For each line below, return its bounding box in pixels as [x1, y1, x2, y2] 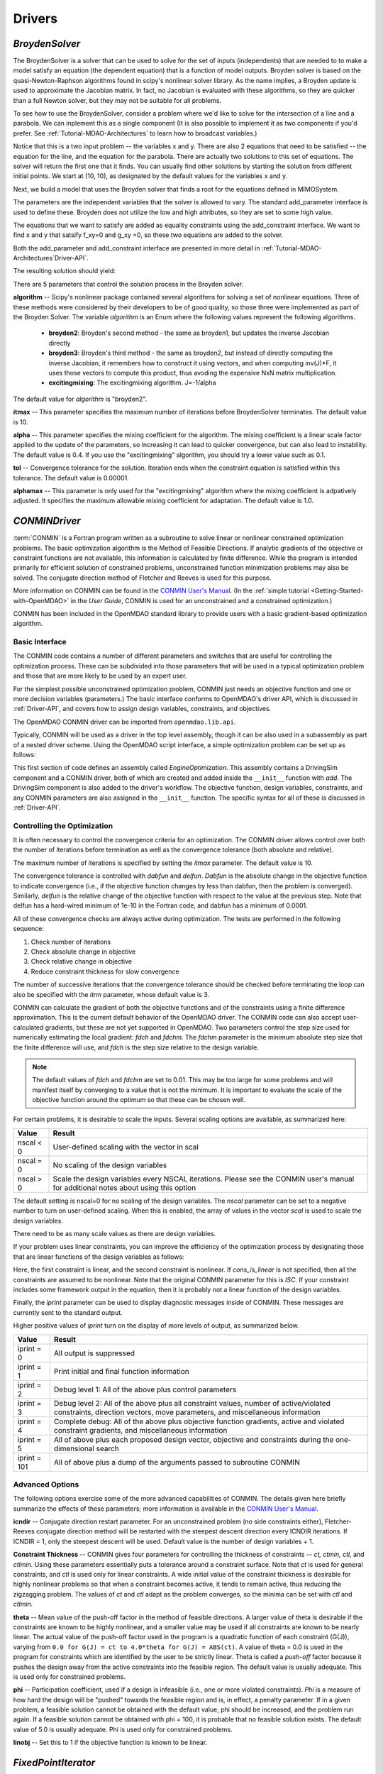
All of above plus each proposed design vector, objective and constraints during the [53, 1434, 334, 1444]
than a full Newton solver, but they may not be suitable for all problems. [13, 96, 222, 104]
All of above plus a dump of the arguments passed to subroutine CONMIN [53, 1457, 301, 1467]
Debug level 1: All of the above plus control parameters [53, 1384, 237, 1394]
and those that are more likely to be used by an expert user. [13, 671, 187, 681]
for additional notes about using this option [52, 1182, 196, 1192]
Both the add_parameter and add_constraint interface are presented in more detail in [13, 243, 260, 252]
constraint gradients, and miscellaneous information [53, 1425, 228, 1435]
